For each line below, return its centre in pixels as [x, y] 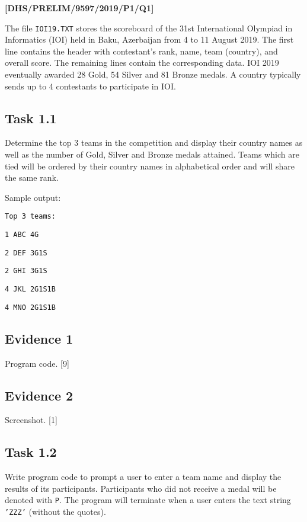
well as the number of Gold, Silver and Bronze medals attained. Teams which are [152, 154]
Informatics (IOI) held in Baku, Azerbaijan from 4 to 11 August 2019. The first [149, 39]
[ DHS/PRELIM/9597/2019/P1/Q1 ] [79, 8]
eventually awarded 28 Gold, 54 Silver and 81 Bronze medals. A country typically [153, 74]
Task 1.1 [31, 118]
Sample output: [33, 197]
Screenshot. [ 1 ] [31, 420]
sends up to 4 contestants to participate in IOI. [90, 86]
